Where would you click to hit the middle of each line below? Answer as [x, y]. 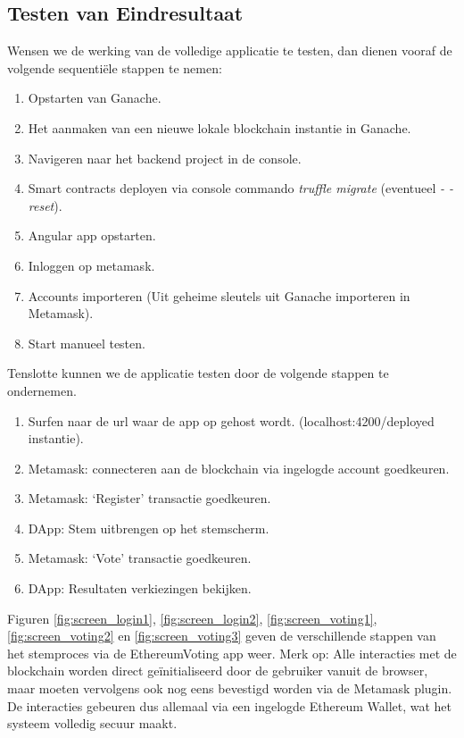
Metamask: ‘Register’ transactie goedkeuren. [149, 498]
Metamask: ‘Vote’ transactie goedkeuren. [140, 558]
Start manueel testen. [87, 343]
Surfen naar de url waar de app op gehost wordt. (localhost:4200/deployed [231, 420]
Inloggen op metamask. [91, 265]
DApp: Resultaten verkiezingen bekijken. [140, 588]
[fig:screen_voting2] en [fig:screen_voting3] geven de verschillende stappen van [222, 636]
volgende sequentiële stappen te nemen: [115, 67]
